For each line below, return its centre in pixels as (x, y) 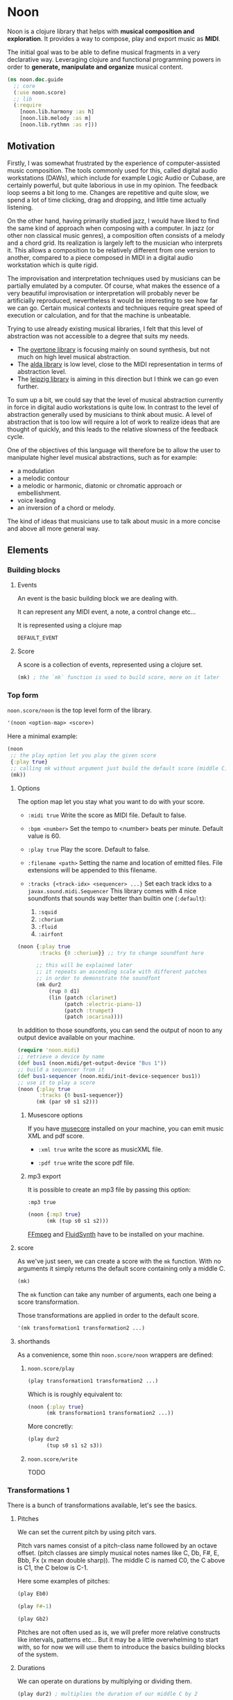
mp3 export (44, 1176)
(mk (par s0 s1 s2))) (67, 1102)
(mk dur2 (49, 985)
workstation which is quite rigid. (53, 265)
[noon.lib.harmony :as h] (57, 112)
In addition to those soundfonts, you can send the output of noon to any (120, 1030)
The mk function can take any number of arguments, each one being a (117, 1294)
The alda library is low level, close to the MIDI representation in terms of (120, 364)
